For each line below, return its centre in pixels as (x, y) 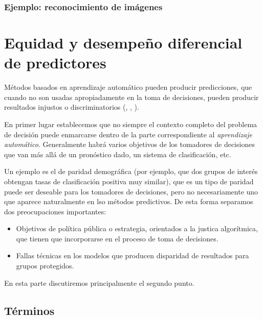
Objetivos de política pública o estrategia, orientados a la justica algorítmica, (137, 228)
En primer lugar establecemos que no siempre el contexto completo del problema (131, 124)
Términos (29, 310)
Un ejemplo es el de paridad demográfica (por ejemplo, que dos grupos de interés (131, 171)
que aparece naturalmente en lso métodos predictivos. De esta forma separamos (129, 201)
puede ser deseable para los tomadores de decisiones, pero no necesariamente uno (131, 191)
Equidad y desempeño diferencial (123, 43)
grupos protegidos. (45, 266)
